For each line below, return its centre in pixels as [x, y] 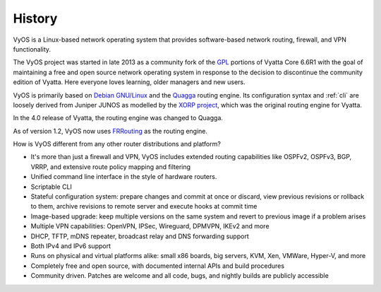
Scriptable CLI [51, 187]
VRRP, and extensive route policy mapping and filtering [110, 167]
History [35, 18]
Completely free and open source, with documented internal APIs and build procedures [158, 266]
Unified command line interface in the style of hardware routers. [124, 177]
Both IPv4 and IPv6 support [71, 246]
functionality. [32, 49]
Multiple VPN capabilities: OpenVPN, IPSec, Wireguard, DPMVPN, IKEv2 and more [150, 226]
